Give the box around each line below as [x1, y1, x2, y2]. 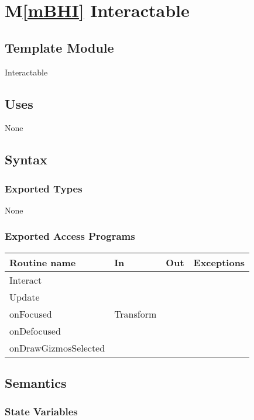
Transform [114, 307, 157, 321]
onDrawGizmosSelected [9, 340, 105, 354]
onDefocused [9, 323, 61, 338]
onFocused [9, 307, 52, 321]
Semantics [5, 374, 67, 392]
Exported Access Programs [5, 229, 135, 243]
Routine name [9, 255, 76, 269]
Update [9, 290, 40, 304]
